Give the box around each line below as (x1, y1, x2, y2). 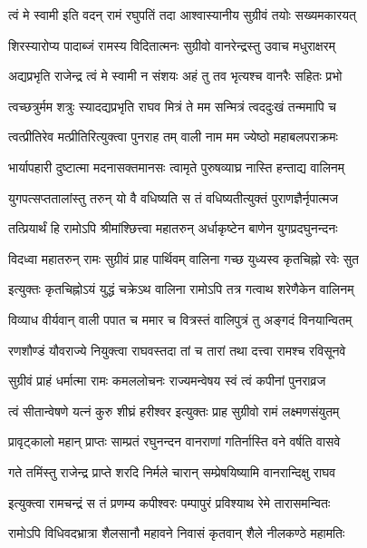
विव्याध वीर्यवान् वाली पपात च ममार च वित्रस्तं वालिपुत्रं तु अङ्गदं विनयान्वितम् (8, 309, 353, 328)
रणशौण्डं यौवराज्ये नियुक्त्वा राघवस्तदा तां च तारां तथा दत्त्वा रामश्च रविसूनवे (8, 340, 346, 359)
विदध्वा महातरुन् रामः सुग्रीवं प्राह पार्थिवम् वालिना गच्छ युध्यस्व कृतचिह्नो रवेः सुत (8, 249, 359, 268)
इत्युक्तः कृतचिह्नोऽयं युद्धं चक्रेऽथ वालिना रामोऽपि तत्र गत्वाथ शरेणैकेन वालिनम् (8, 279, 354, 298)
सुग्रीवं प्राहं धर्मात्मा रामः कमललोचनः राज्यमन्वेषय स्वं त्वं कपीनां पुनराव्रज (8, 371, 326, 390)
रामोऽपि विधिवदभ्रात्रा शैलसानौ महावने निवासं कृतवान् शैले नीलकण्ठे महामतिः (8, 524, 345, 543)
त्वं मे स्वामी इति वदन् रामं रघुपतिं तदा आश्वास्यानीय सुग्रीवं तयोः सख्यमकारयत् (8, 5, 356, 24)
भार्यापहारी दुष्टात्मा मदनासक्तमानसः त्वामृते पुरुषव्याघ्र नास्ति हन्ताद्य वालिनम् (8, 157, 345, 176)
